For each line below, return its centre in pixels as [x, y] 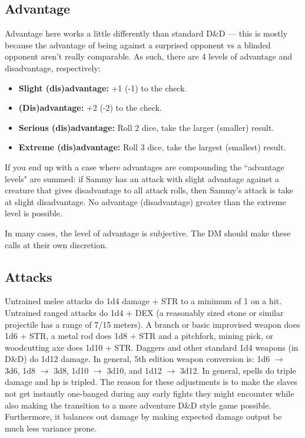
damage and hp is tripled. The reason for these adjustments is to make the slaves [151, 382]
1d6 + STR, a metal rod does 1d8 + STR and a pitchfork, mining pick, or [139, 336]
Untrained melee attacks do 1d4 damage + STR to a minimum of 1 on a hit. [143, 301]
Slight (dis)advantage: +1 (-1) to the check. [103, 88]
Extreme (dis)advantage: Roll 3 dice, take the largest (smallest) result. [152, 147]
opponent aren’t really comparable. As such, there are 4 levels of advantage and [149, 56]
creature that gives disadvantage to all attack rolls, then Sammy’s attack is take [149, 190]
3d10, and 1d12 [134, 370]
